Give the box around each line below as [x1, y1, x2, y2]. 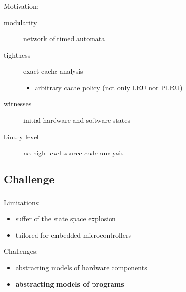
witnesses [4, 99, 32, 109]
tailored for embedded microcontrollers [15, 229, 131, 240]
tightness [4, 50, 31, 60]
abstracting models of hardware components [15, 262, 147, 272]
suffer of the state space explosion [15, 213, 116, 223]
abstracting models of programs [15, 278, 124, 289]
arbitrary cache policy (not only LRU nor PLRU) [35, 82, 183, 92]
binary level [4, 131, 39, 141]
